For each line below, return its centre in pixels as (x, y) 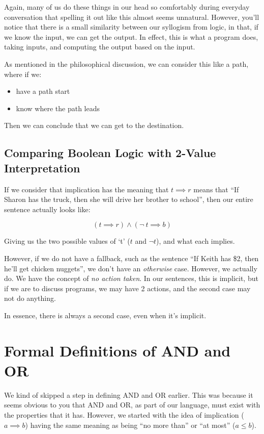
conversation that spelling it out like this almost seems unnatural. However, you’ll (132, 17)
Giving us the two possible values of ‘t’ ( (67, 241)
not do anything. (30, 298)
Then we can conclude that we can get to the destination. (94, 125)
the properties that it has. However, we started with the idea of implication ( (124, 414)
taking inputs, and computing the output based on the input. (100, 47)
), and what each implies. (196, 241)
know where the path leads (58, 108)
